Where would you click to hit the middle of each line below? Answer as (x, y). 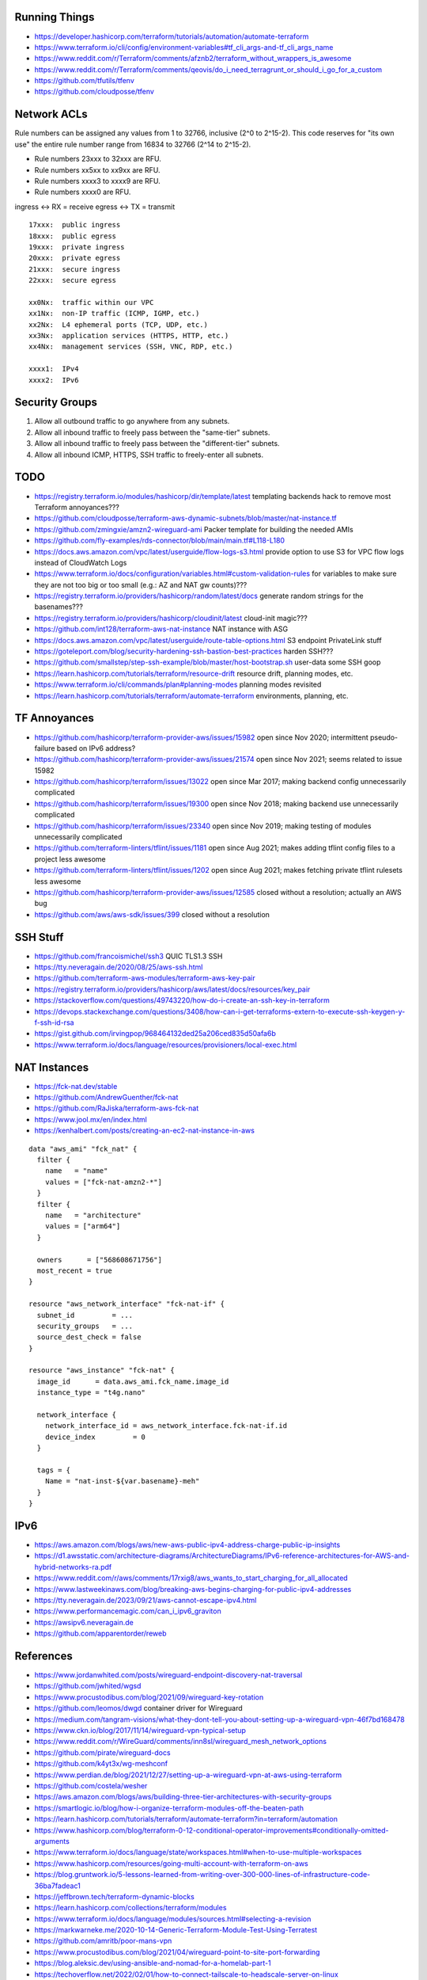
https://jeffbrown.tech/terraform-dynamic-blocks (115, 1896)
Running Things (55, 17)
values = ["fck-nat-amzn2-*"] (103, 1182)
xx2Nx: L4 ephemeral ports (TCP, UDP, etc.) (119, 324)
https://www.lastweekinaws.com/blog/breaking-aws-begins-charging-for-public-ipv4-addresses (193, 1589)
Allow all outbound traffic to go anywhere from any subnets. (132, 421)
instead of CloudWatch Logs (81, 562)
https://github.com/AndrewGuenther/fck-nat (106, 1098)
